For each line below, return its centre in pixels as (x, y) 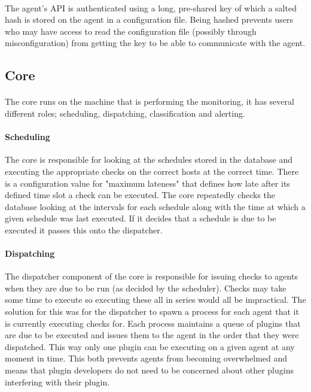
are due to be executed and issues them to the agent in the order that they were (152, 335)
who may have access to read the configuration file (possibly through (131, 31)
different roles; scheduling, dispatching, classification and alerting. (125, 113)
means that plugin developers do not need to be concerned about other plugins (149, 370)
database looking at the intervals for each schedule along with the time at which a (155, 206)
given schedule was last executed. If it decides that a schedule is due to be (141, 218)
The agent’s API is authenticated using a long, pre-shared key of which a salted (151, 7)
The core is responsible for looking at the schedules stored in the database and (149, 159)
